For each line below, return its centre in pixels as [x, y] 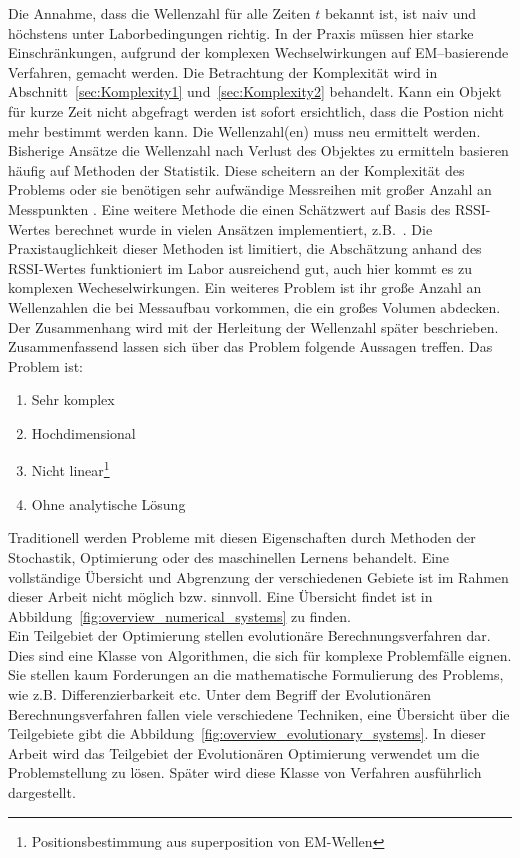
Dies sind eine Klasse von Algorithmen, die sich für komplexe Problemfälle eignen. [260, 654]
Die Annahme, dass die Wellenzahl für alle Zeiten [159, 13]
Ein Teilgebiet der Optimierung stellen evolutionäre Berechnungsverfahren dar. [249, 635]
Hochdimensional [83, 432]
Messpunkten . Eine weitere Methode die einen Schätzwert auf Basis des [229, 208]
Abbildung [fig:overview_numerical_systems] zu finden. [179, 615]
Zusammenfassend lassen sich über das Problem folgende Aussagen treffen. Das [250, 346]
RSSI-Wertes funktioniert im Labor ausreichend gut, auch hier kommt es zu [240, 267]
